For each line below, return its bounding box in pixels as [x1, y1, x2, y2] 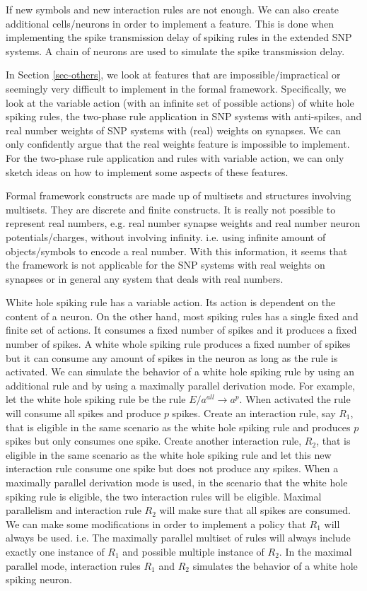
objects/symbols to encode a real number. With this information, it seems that [6, 243, 348, 258]
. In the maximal [279, 544, 352, 558]
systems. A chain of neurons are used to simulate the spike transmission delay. [6, 43, 345, 58]
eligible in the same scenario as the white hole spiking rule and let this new [6, 447, 332, 462]
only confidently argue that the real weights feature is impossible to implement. [6, 136, 350, 151]
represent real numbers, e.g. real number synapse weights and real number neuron [6, 216, 361, 230]
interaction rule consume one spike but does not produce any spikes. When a [6, 461, 339, 476]
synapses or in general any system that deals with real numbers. [6, 271, 284, 286]
